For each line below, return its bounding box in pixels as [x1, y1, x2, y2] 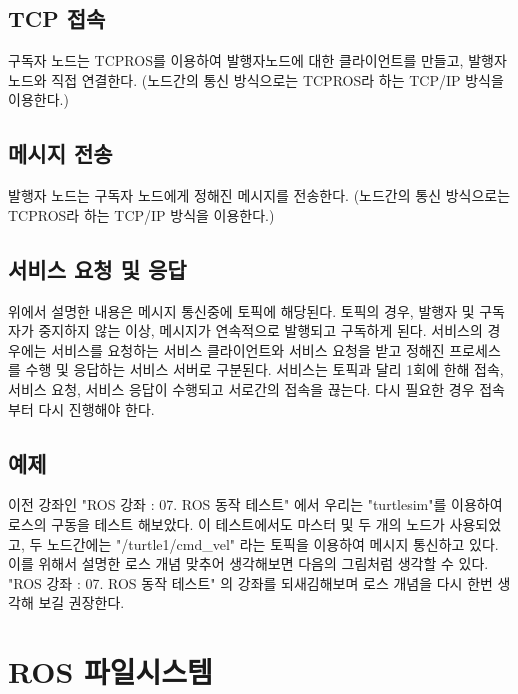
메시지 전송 [8, 138, 113, 169]
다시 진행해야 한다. [38, 398, 155, 419]
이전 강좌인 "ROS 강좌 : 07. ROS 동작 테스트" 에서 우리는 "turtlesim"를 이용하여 [8, 494, 503, 515]
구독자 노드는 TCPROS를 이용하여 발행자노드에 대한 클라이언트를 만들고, [8, 50, 464, 71]
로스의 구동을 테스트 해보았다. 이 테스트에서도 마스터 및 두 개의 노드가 [8, 513, 445, 534]
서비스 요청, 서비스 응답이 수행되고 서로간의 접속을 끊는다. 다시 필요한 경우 [8, 378, 475, 399]
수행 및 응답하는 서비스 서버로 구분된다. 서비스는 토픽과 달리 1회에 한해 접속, [25, 359, 504, 380]
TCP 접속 [8, 3, 106, 34]
